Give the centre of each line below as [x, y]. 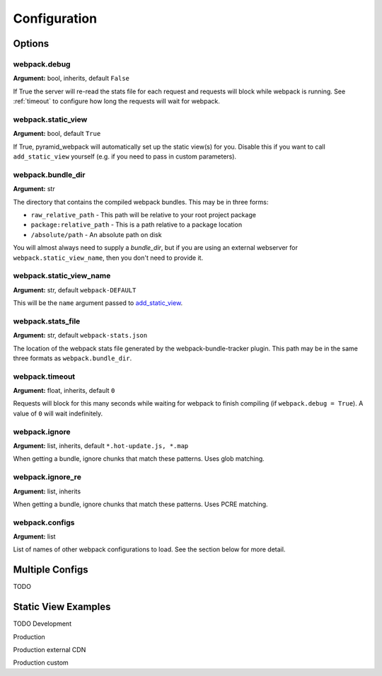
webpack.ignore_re [47, 477]
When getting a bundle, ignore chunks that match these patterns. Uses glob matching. [139, 459]
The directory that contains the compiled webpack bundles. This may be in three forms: [141, 202]
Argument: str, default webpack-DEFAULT [75, 290]
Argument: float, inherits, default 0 [64, 391]
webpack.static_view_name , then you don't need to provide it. [108, 258]
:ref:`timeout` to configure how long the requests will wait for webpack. [117, 101]
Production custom [41, 663]
